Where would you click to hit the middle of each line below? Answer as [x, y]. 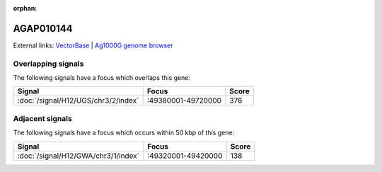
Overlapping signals [48, 64]
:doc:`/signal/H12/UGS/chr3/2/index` [78, 101]
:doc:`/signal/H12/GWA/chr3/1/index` [78, 156]
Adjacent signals [42, 118]
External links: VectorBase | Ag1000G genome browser [93, 45]
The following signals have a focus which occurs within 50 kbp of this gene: [124, 133]
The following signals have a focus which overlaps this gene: [102, 78]
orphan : [25, 8]
